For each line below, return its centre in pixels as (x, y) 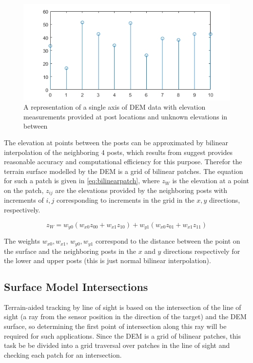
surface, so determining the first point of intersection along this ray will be (115, 326)
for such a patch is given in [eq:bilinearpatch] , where (82, 181)
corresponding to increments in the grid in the (125, 200)
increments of (24, 200)
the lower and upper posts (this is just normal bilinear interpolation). (107, 260)
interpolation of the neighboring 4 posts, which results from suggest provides (118, 152)
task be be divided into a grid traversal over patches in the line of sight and (117, 345)
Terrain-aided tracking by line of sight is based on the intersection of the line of (123, 307)
